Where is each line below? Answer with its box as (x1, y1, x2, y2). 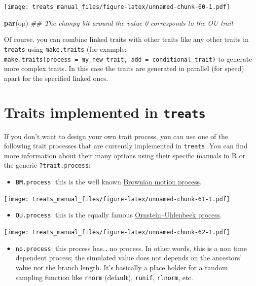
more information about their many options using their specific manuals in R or (4, 150, 246, 160)
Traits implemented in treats (4, 102, 206, 122)
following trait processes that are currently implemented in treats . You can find (4, 141, 248, 151)
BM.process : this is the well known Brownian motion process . (15, 177, 202, 187)
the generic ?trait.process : (4, 160, 91, 170)
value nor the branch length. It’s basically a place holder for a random (15, 262, 228, 272)
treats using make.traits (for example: (4, 43, 127, 54)
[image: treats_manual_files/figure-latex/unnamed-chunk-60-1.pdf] (4, 3, 230, 10)
